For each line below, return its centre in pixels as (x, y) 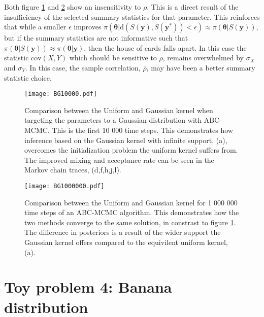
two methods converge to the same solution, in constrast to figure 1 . (130, 222)
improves (88, 27)
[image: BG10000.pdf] (61, 94)
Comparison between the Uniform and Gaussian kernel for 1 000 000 (131, 202)
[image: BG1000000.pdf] (64, 186)
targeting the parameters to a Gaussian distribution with (113, 120)
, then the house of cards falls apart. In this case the (165, 47)
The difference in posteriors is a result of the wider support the (123, 232)
